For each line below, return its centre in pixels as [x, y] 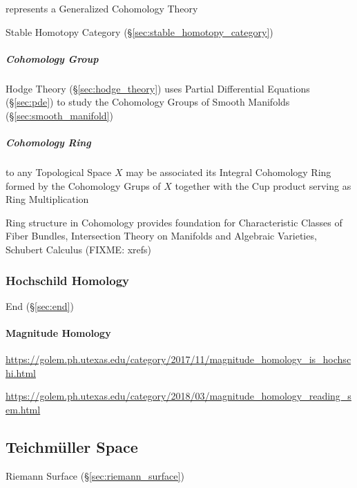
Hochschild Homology [67, 280]
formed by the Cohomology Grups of [83, 185]
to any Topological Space [59, 172]
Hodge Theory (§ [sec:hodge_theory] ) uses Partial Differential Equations [158, 88]
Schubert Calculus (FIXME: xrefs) [79, 250]
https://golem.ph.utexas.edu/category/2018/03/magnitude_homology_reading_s [178, 396]
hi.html [21, 372]
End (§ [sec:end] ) [40, 305]
